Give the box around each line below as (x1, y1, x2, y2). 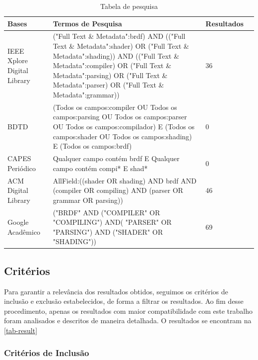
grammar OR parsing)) (53, 194, 123, 205)
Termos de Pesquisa (53, 18, 122, 28)
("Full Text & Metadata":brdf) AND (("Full (53, 31, 186, 41)
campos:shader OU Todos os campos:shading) (53, 131, 192, 141)
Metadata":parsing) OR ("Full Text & (53, 70, 168, 80)
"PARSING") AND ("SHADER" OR (53, 226, 163, 237)
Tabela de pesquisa (100, 1, 158, 11)
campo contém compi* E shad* (53, 163, 148, 173)
